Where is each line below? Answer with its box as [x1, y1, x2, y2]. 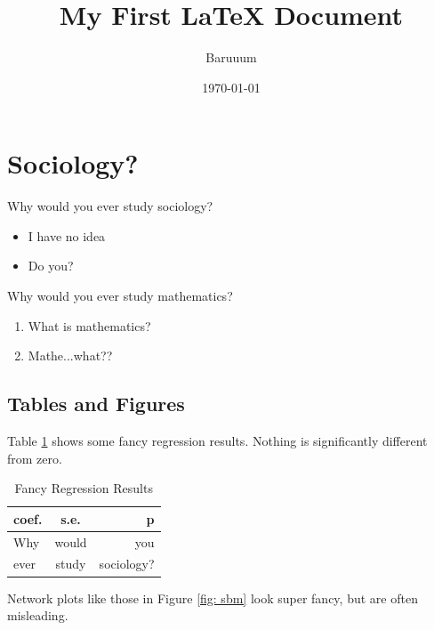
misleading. [7, 606, 68, 625]
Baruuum [205, 48, 257, 67]
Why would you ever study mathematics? [7, 287, 233, 305]
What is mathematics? [28, 316, 151, 335]
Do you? [28, 256, 74, 275]
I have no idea [28, 226, 106, 245]
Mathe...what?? [28, 346, 113, 365]
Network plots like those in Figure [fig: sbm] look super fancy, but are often [7, 588, 418, 607]
